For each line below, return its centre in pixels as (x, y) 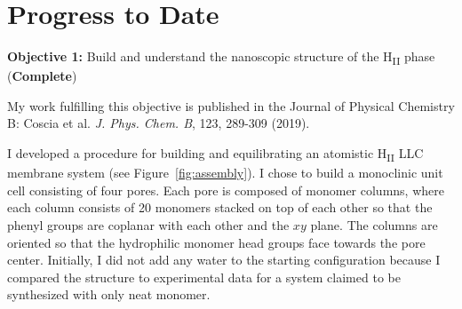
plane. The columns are (374, 224)
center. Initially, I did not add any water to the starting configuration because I (224, 260)
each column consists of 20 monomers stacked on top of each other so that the (220, 207)
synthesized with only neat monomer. (109, 294)
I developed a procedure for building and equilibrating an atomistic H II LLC (215, 154)
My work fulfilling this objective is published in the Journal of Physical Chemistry (231, 105)
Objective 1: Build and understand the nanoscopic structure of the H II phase (221, 57)
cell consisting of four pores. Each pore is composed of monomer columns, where (226, 190)
